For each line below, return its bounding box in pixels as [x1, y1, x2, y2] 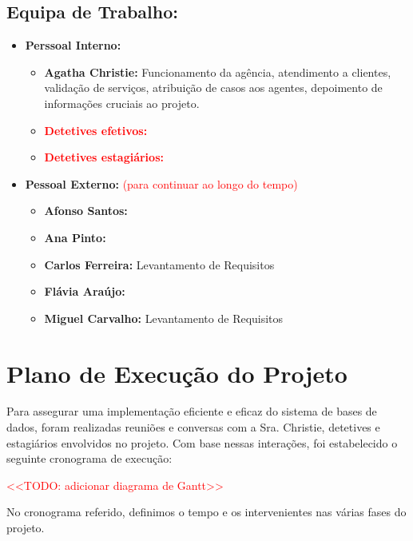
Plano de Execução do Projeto [6, 356, 347, 389]
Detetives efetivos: [44, 121, 148, 138]
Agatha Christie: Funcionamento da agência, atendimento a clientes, [44, 63, 391, 80]
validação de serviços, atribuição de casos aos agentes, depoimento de [44, 79, 383, 96]
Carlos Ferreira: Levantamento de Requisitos [44, 256, 275, 272]
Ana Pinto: [44, 229, 106, 245]
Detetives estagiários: [44, 149, 164, 165]
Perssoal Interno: [25, 37, 121, 54]
